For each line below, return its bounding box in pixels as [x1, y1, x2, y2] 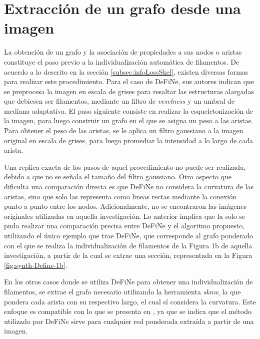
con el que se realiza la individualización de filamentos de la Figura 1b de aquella [4, 240, 252, 250]
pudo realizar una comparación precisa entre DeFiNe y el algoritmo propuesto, [4, 220, 245, 231]
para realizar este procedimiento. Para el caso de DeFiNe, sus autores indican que [4, 76, 254, 87]
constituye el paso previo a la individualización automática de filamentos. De [4, 56, 239, 67]
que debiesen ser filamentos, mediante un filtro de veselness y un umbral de [4, 96, 235, 106]
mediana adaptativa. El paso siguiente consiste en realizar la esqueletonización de [4, 105, 253, 116]
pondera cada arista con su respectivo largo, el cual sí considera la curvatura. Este [4, 296, 256, 306]
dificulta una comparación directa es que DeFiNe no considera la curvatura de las [4, 181, 253, 192]
